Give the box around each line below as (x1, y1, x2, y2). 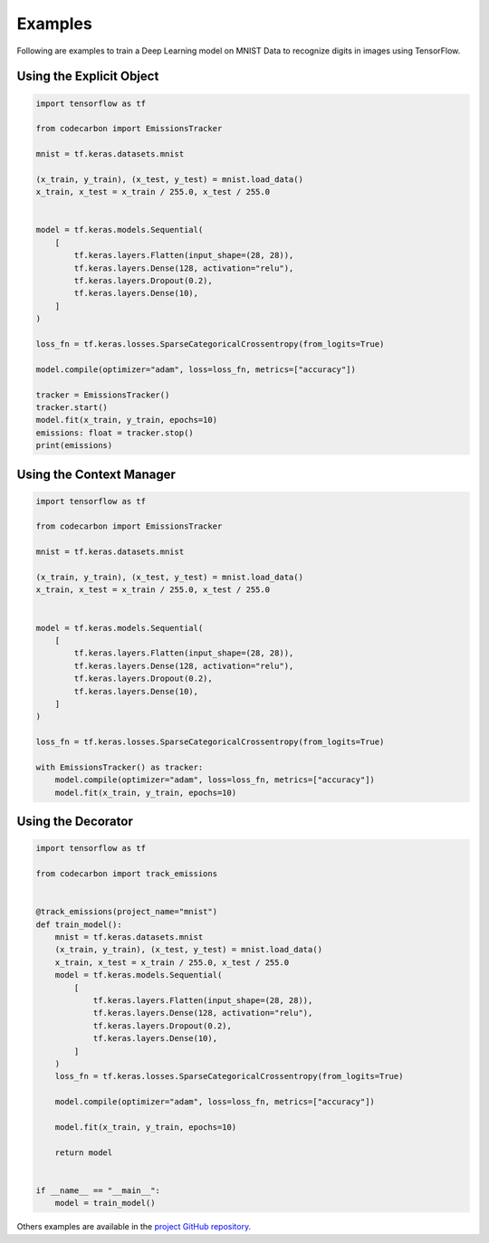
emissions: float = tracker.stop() (35, 427, 194, 438)
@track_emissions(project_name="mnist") (35, 906, 217, 917)
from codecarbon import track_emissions (35, 869, 217, 879)
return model (54, 1147, 113, 1158)
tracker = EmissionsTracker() (35, 389, 170, 400)
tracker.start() (35, 402, 109, 412)
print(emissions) (35, 440, 113, 451)
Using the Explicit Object (16, 69, 159, 84)
